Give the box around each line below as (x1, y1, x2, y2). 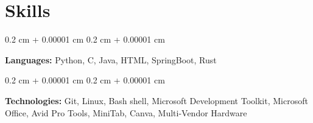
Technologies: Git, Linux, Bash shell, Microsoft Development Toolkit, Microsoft (5, 94, 308, 107)
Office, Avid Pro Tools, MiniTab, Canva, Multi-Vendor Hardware (5, 106, 247, 119)
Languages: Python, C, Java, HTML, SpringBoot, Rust (5, 53, 217, 66)
